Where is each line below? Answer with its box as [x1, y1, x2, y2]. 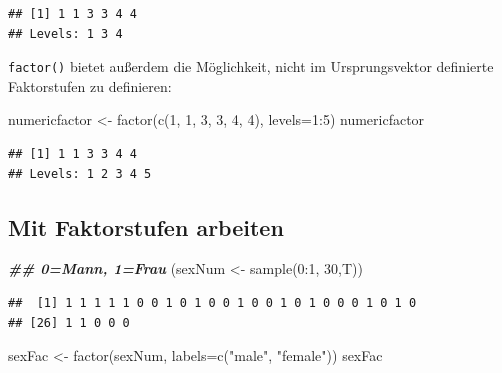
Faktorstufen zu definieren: [8, 75, 172, 96]
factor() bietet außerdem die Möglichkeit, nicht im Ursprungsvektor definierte [8, 56, 494, 77]
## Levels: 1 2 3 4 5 [8, 166, 152, 181]
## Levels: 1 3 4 [8, 26, 123, 41]
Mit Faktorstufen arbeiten [8, 211, 284, 242]
